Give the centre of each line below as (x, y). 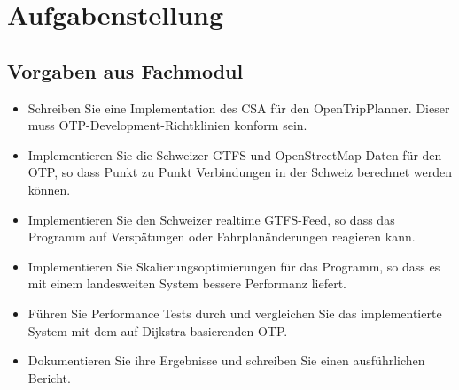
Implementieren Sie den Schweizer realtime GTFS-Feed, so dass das (211, 219)
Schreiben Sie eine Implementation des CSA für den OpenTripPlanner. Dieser (239, 107)
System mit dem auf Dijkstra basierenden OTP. (158, 330)
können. (49, 189)
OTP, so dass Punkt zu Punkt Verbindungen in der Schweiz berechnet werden (240, 172)
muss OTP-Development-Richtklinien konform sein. (167, 125)
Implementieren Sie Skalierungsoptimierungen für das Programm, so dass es (234, 266)
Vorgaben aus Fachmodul (125, 70)
